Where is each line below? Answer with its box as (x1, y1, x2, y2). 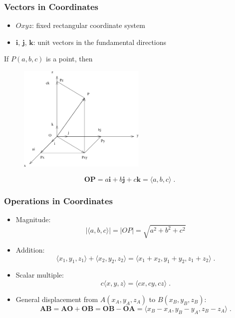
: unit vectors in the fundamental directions (33, 36, 167, 47)
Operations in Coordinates (4, 194, 113, 207)
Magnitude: (15, 214, 51, 224)
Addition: (15, 244, 45, 255)
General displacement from (15, 294, 98, 304)
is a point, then (46, 53, 93, 64)
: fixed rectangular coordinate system (31, 20, 145, 30)
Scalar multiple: (15, 270, 64, 280)
